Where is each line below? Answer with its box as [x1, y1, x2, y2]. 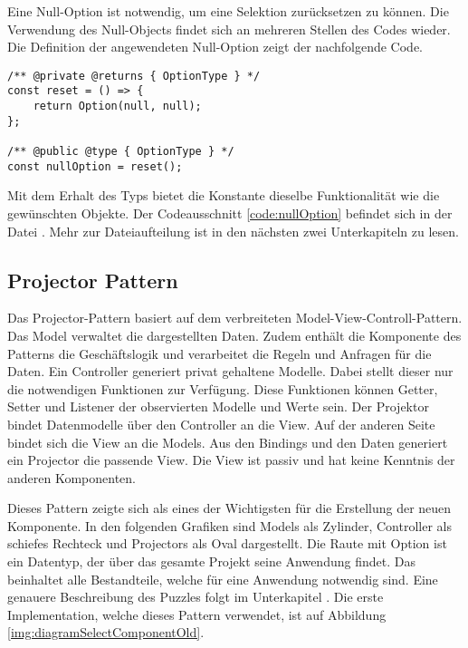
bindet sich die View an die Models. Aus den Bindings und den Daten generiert [7, 432, 448, 451]
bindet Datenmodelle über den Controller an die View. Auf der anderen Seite [7, 414, 435, 433]
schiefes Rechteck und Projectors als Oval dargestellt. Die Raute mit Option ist [7, 534, 447, 553]
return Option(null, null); [33, 100, 202, 113]
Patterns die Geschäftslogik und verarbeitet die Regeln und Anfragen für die [7, 343, 432, 363]
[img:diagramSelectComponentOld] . [7, 623, 205, 642]
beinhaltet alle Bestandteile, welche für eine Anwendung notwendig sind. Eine [7, 569, 438, 588]
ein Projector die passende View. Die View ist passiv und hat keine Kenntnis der [7, 450, 455, 469]
